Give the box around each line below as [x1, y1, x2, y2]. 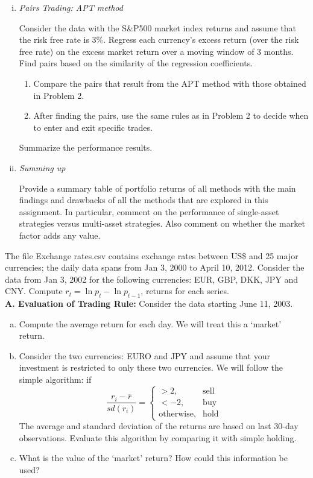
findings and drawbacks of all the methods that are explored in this [19, 193, 268, 206]
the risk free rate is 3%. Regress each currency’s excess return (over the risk [19, 33, 299, 46]
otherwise [159, 409, 194, 418]
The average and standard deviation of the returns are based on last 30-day [19, 420, 299, 432]
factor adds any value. [19, 228, 101, 241]
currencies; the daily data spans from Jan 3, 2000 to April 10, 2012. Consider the [5, 261, 305, 274]
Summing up [19, 161, 66, 174]
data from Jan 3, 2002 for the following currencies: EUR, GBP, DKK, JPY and [5, 272, 299, 285]
